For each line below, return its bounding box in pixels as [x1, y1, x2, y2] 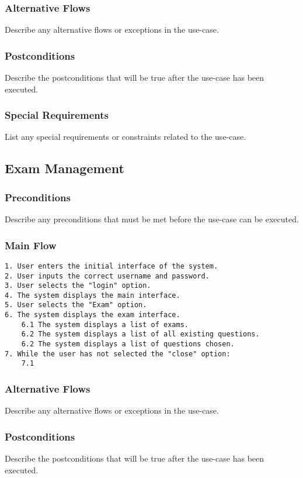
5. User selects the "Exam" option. [5, 301, 147, 310]
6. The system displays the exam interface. [5, 311, 180, 319]
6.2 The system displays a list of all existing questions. [21, 330, 260, 339]
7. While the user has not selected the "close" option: [5, 349, 231, 358]
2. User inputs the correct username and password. [5, 271, 210, 280]
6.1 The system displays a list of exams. [21, 320, 189, 329]
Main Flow [5, 238, 57, 252]
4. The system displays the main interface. [5, 291, 180, 300]
